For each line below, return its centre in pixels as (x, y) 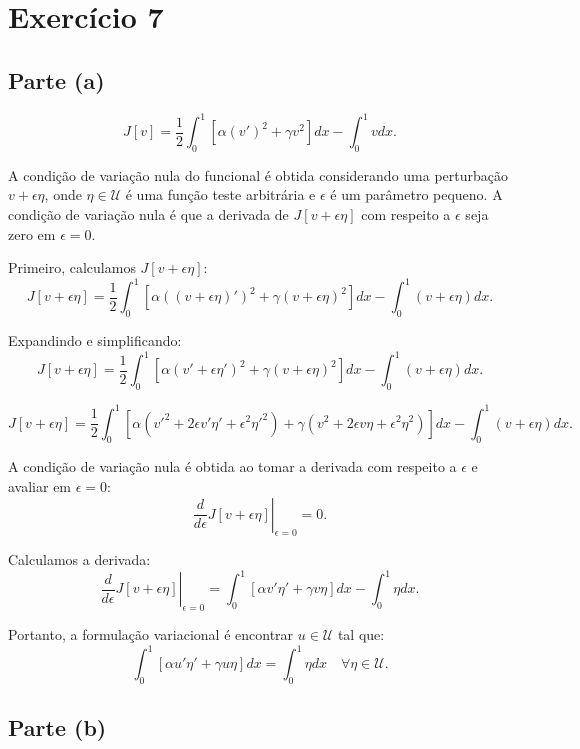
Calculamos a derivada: (79, 559)
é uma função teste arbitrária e (220, 194)
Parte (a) (56, 79)
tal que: (361, 634)
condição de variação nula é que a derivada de (148, 214)
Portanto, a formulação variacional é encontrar (151, 634)
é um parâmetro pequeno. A (416, 194)
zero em (32, 233)
